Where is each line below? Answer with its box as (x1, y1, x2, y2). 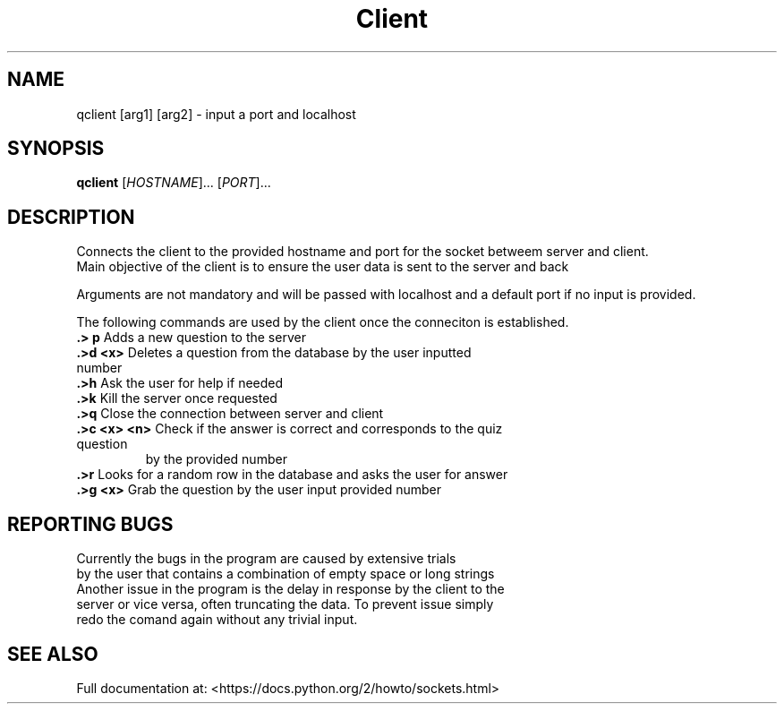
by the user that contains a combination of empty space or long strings (76, 566, 495, 582)
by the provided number (145, 451, 287, 467)
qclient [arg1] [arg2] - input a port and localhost (76, 106, 356, 122)
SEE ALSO (7, 642, 98, 665)
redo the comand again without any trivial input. (76, 612, 358, 628)
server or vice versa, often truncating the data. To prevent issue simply (76, 596, 494, 612)
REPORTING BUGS (7, 512, 174, 535)
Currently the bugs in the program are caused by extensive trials (76, 551, 456, 567)
